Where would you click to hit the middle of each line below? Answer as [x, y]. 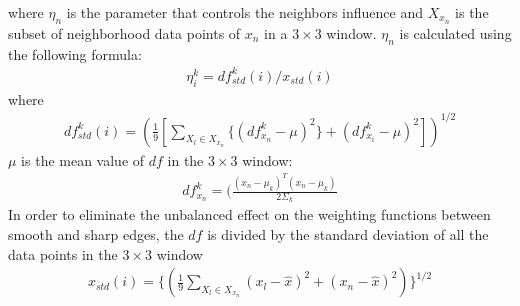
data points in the [63, 253]
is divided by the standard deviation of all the [348, 234]
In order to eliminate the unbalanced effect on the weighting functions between [249, 214]
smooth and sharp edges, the [96, 234]
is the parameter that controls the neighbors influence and [245, 12]
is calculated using [455, 32]
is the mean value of [83, 159]
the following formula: [75, 53]
